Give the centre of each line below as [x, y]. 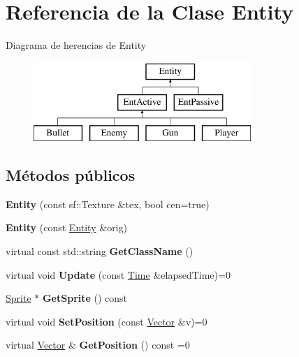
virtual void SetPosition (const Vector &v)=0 [107, 321]
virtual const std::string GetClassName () [100, 251]
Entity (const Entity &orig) [66, 227]
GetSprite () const [85, 298]
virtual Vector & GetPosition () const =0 [98, 345]
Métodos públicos [71, 175]
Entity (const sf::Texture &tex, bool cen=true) [108, 204]
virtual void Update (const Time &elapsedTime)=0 [118, 274]
